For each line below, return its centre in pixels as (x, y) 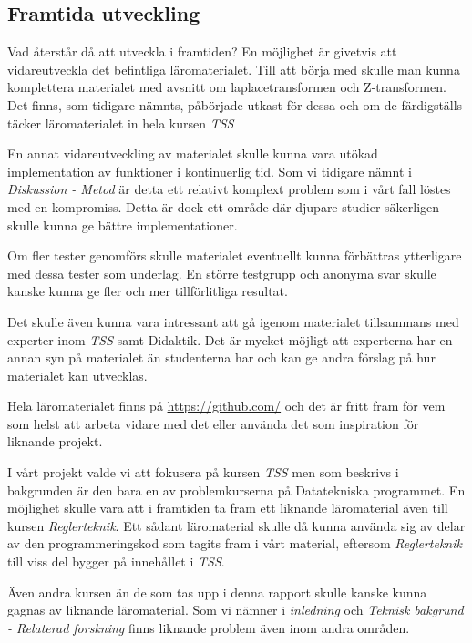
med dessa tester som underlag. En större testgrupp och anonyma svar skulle (222, 273)
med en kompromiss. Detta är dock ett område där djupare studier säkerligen (224, 206)
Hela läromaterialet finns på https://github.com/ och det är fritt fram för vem (226, 406)
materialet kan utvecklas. (77, 375)
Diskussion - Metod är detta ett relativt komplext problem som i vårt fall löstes (229, 189)
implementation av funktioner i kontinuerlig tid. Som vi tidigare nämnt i (210, 171)
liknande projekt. (55, 441)
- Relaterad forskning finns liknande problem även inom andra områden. (209, 627)
